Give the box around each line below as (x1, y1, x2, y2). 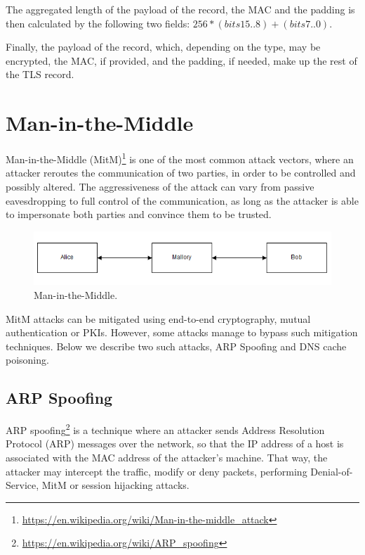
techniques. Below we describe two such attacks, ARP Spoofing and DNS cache (6, 338, 347, 353)
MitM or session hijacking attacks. (41, 478, 190, 492)
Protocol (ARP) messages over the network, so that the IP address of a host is (6, 436, 344, 451)
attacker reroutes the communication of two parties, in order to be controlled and (6, 165, 356, 180)
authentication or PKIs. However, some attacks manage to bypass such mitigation (6, 325, 358, 340)
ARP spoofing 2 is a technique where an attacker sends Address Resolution (6, 421, 325, 437)
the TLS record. (6, 67, 74, 82)
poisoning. (6, 352, 49, 367)
